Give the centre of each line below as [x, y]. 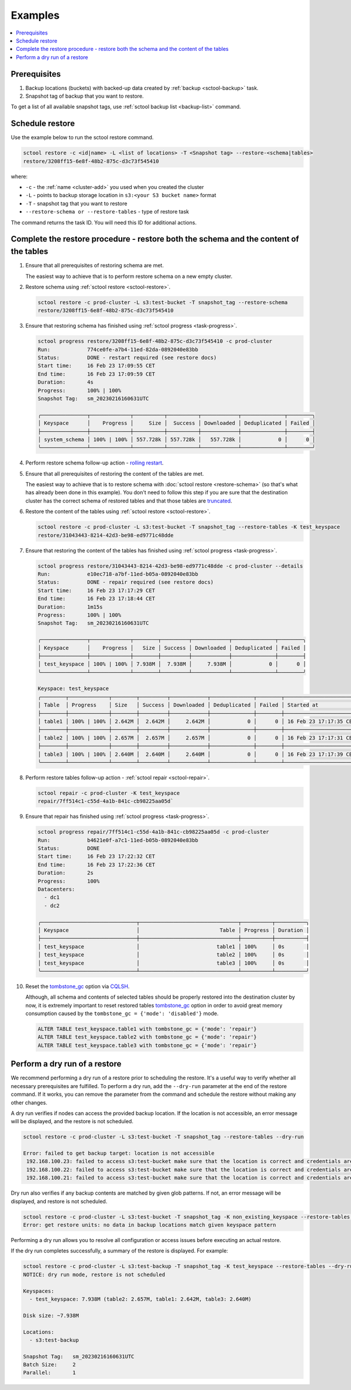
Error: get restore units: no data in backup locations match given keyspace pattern [149, 1225]
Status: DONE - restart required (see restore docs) [127, 358]
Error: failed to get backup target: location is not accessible [119, 1153]
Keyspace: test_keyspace [73, 689]
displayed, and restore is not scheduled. [59, 1201]
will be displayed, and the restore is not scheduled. [72, 1121]
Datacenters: [56, 890]
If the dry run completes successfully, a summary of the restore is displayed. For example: [119, 1251]
